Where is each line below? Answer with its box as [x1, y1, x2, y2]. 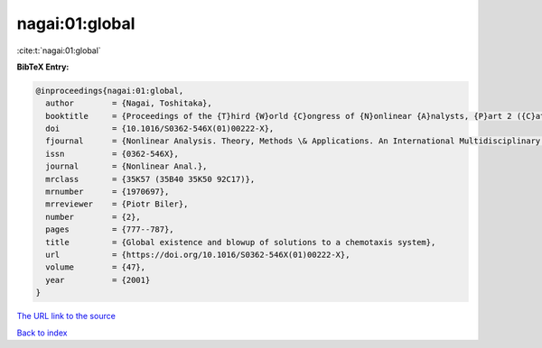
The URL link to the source [16, 311, 117, 322]
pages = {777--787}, [45, 224, 175, 234]
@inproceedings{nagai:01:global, [35, 86, 184, 96]
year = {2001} [45, 275, 151, 285]
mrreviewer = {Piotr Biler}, [45, 199, 189, 209]
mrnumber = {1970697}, [45, 187, 170, 197]
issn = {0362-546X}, [45, 149, 180, 159]
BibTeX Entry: [16, 61, 70, 72]
